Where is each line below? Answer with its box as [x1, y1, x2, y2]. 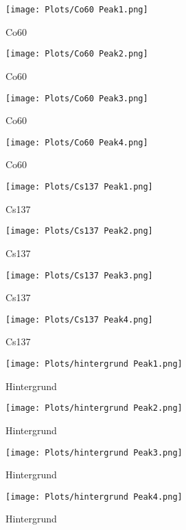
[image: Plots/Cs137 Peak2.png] [5, 226, 153, 236]
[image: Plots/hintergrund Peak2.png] [5, 403, 183, 414]
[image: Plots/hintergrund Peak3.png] [5, 447, 183, 458]
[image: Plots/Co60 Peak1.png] [5, 5, 148, 14]
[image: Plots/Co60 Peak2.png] [5, 49, 148, 59]
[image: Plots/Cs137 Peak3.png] [5, 270, 153, 281]
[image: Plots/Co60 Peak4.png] [5, 137, 148, 147]
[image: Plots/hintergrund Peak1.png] [5, 359, 183, 369]
